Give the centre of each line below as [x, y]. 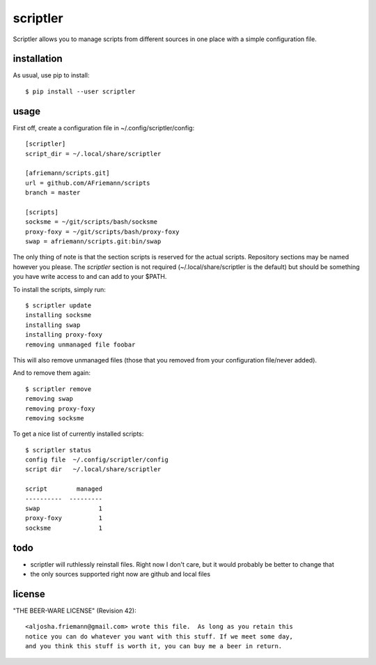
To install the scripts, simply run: [59, 289]
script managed [64, 489]
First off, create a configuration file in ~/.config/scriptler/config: [104, 128]
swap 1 [64, 509]
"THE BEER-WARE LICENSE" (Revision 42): [75, 611]
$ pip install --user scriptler [80, 91]
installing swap [53, 325]
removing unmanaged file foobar [80, 344]
